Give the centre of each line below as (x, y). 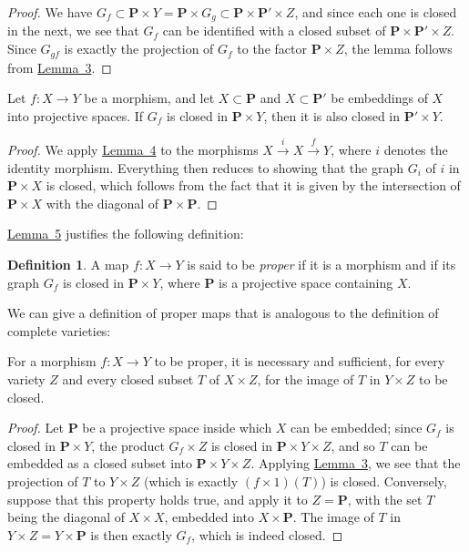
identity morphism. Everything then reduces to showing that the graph (206, 167)
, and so (353, 445)
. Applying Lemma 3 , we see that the (356, 463)
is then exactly (131, 534)
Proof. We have (50, 12)
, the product (128, 445)
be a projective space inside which (177, 428)
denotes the (416, 150)
